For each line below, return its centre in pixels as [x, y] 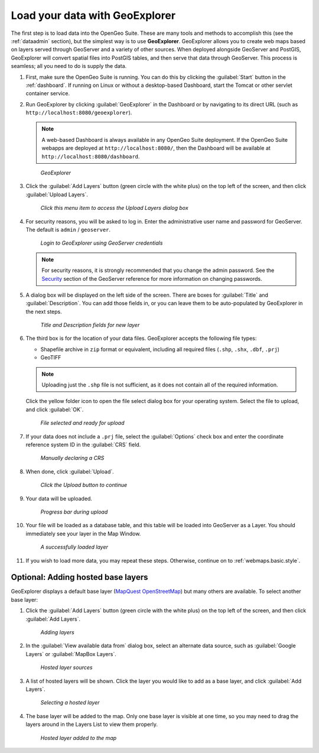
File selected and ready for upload [82, 423]
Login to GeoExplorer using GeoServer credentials [102, 243]
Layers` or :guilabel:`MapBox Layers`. [71, 654]
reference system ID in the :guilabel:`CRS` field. [83, 444]
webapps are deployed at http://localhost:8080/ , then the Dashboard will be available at [156, 148]
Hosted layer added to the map [79, 738]
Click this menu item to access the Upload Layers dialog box [114, 208]
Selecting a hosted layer [70, 703]
